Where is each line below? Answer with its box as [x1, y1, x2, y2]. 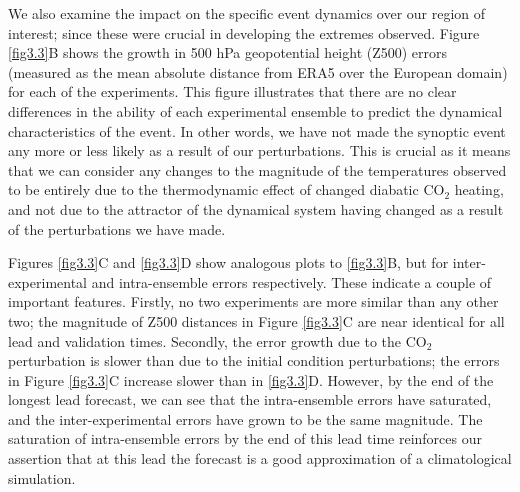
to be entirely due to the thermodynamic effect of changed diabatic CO [8, 179, 445, 200]
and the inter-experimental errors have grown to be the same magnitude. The [8, 408, 483, 429]
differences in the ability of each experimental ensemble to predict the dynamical [8, 100, 503, 121]
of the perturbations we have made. [8, 218, 226, 239]
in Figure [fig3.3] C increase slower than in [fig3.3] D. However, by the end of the [8, 369, 494, 390]
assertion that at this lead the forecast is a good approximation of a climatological [8, 448, 512, 469]
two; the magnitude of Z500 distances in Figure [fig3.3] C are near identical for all [8, 310, 505, 331]
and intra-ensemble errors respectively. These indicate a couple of [91, 271, 492, 292]
